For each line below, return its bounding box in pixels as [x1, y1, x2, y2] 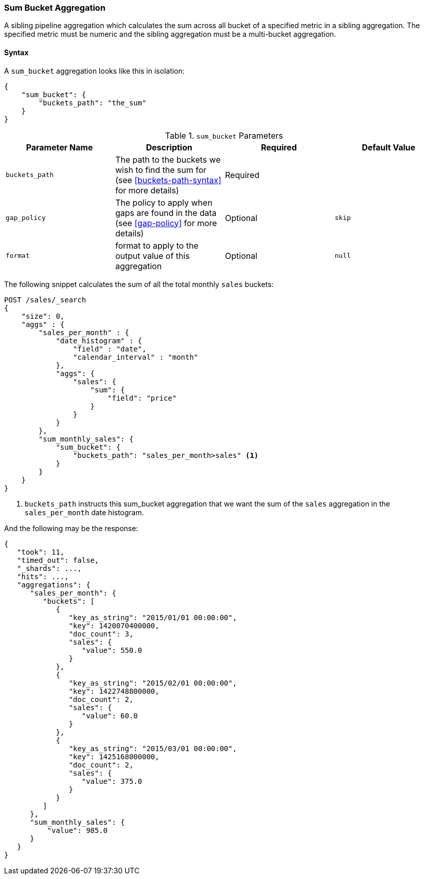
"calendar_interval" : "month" [73, 353, 198, 361]
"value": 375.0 [81, 777, 142, 785]
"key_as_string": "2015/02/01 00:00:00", [69, 678, 237, 687]
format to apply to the [115, 240, 198, 251]
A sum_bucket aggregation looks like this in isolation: [4, 66, 185, 75]
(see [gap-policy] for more [115, 217, 217, 228]
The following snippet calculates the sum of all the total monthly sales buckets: [4, 279, 274, 289]
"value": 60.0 [81, 711, 138, 720]
